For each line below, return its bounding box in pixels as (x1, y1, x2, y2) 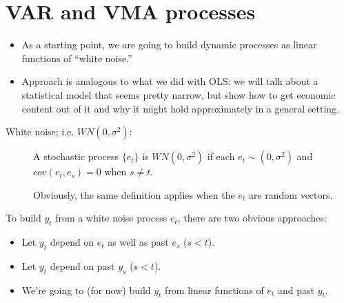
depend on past (50, 258, 115, 273)
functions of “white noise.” (21, 50, 132, 65)
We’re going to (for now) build (21, 282, 151, 297)
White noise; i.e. (6, 124, 74, 139)
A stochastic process (33, 149, 119, 164)
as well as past (108, 235, 169, 249)
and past (277, 282, 314, 297)
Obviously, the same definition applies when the (33, 187, 235, 202)
